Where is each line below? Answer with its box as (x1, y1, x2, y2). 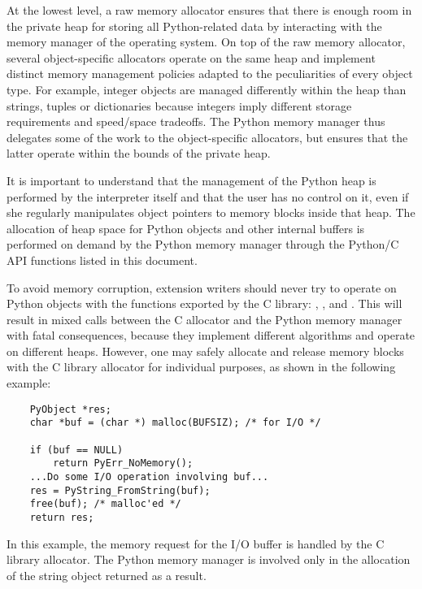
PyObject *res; (29, 403, 111, 415)
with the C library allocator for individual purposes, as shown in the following (7, 358, 396, 375)
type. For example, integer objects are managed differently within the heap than (7, 80, 407, 97)
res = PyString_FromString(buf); (29, 484, 211, 496)
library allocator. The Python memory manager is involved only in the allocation (7, 551, 411, 568)
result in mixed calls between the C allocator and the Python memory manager (7, 310, 402, 327)
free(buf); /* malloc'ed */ (29, 498, 181, 510)
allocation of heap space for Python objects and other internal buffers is (7, 219, 365, 236)
